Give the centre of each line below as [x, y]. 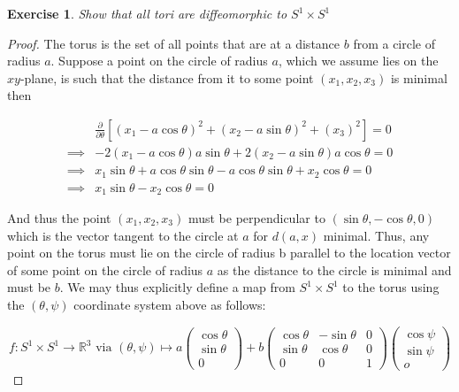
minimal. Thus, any [376, 235]
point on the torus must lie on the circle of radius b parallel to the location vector [229, 253]
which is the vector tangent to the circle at [123, 235]
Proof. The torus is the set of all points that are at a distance [174, 43]
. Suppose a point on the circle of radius [159, 61]
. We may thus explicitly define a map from [177, 287]
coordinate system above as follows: [170, 304]
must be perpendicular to [256, 218]
